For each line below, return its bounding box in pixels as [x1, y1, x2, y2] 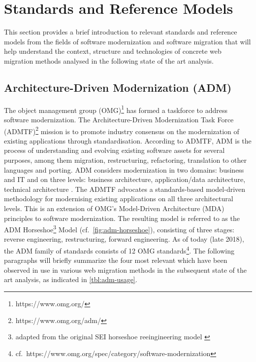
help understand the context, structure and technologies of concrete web [4, 46, 222, 56]
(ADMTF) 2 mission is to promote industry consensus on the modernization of [4, 124, 239, 136]
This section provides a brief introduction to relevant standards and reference [4, 27, 237, 37]
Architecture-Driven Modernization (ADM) [4, 79, 232, 95]
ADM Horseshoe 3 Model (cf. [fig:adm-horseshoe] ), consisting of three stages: [4, 223, 235, 234]
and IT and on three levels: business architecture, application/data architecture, [4, 174, 246, 184]
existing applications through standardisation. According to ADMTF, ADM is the [4, 135, 252, 145]
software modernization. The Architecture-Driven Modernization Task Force [4, 114, 234, 124]
